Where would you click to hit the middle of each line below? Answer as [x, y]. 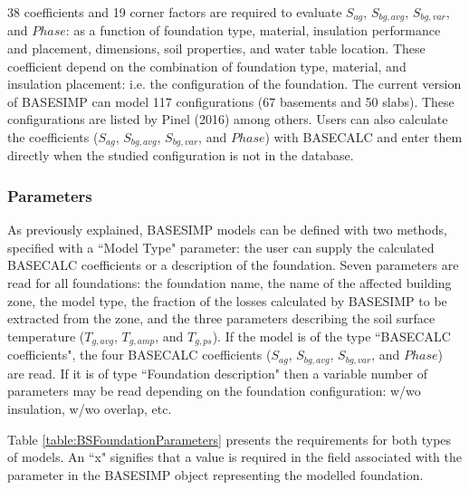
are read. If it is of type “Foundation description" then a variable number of [217, 373]
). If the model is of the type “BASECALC [331, 336]
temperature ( [46, 336]
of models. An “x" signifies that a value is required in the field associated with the [234, 457]
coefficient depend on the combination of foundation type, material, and [207, 66]
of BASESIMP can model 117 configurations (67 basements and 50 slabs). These [231, 101]
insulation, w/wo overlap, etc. [90, 408]
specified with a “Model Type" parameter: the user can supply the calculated [221, 247]
